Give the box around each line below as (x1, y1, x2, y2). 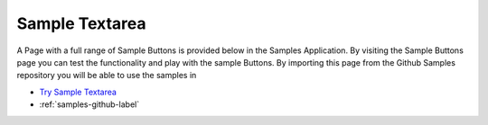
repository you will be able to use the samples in (16, 70, 197, 81)
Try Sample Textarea (39, 86, 117, 97)
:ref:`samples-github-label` (39, 99, 140, 110)
